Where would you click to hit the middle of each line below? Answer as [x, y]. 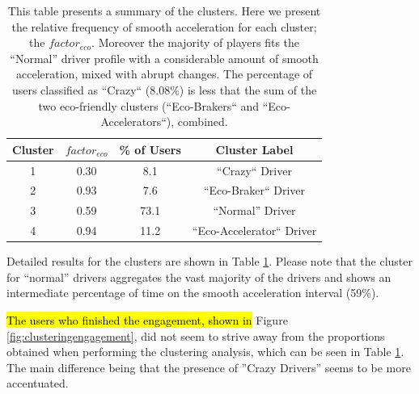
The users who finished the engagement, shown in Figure [147, 320]
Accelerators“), [138, 122]
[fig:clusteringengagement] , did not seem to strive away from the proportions [196, 335]
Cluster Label [254, 149]
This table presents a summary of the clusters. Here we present [164, 10]
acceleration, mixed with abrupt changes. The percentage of [165, 74]
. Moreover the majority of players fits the [196, 42]
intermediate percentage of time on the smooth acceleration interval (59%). [193, 293]
